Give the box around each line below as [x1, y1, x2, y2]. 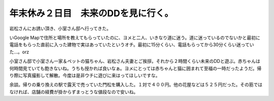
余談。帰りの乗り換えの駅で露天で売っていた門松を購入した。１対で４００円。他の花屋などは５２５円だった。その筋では [9, 82, 263, 88]
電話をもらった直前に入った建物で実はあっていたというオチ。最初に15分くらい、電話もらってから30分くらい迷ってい [9, 42, 254, 48]
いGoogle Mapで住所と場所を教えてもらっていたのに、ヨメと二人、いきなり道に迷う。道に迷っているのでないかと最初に [9, 35, 261, 41]
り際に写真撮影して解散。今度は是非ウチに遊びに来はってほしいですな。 [9, 72, 160, 78]
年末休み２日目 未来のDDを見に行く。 [9, 8, 174, 19]
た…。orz [9, 49, 29, 55]
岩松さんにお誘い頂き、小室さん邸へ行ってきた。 [9, 25, 111, 31]
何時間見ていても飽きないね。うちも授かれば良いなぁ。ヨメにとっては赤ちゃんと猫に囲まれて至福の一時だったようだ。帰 [9, 65, 262, 71]
